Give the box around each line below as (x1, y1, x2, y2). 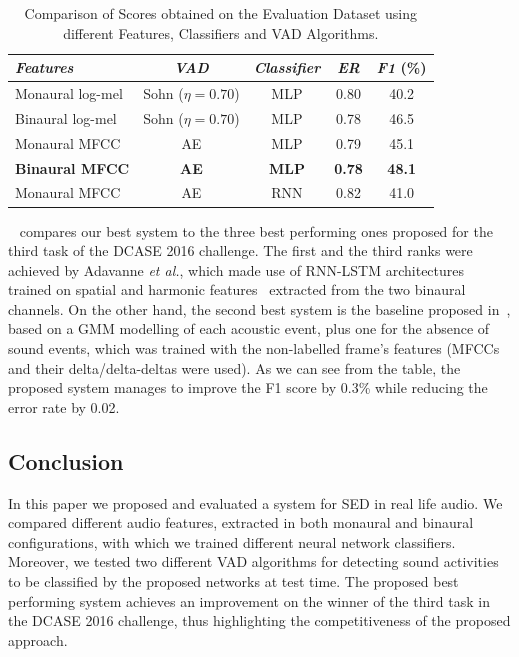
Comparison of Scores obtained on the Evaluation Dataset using (24, 3, 417, 23)
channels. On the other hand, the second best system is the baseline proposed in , (8, 298, 511, 319)
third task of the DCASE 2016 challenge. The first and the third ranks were (8, 240, 473, 261)
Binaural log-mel (15, 107, 117, 128)
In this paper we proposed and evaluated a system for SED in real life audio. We (8, 492, 503, 513)
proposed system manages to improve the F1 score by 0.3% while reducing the (8, 377, 488, 398)
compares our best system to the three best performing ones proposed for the (19, 220, 493, 241)
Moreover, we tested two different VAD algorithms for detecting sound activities (8, 551, 499, 572)
